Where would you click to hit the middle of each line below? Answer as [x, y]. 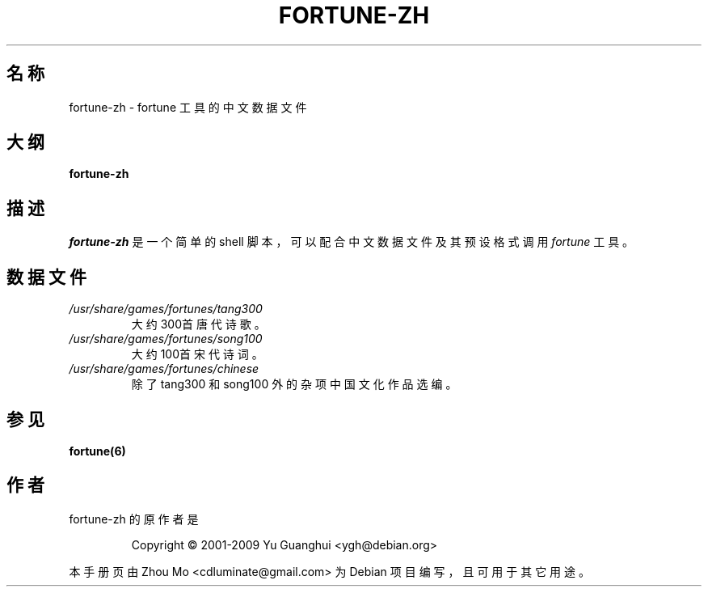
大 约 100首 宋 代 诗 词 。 [197, 354]
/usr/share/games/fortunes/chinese [164, 369]
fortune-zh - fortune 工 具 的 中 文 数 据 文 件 [188, 107]
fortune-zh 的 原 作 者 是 [134, 519]
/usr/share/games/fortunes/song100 [166, 339]
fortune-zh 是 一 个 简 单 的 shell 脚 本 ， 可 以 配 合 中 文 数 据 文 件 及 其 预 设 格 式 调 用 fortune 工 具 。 [352, 242]
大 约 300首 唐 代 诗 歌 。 [198, 324]
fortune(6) [97, 451]
